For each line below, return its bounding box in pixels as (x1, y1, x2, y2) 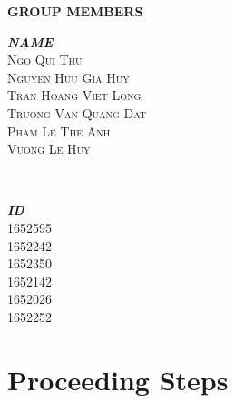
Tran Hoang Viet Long (7, 86, 142, 105)
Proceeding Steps (7, 360, 229, 398)
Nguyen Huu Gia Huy (7, 67, 130, 86)
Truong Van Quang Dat (7, 103, 147, 122)
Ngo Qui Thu (7, 50, 83, 69)
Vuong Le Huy (7, 139, 91, 158)
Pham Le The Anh (7, 121, 111, 140)
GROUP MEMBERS (7, 2, 143, 20)
